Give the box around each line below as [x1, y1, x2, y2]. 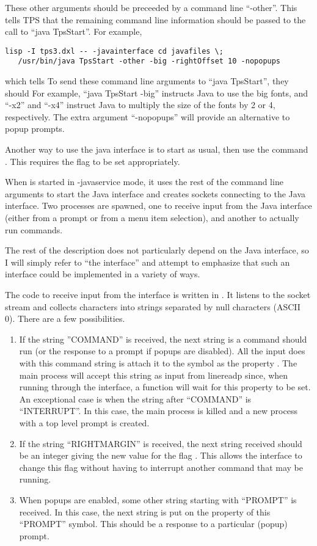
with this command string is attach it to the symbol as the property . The [19, 356, 297, 369]
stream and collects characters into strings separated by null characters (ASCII [5, 300, 301, 313]
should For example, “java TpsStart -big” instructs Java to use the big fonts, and [5, 86, 308, 99]
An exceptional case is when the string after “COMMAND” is [19, 392, 252, 405]
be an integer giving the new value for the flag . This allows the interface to [19, 449, 302, 462]
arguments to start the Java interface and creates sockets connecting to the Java [5, 187, 306, 200]
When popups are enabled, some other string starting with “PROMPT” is [19, 493, 297, 506]
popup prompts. [5, 122, 65, 135]
